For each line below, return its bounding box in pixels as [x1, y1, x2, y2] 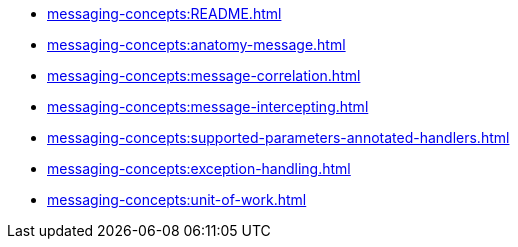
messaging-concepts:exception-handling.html [47, 160, 351, 177]
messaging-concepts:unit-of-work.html [47, 191, 307, 208]
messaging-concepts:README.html [47, 5, 282, 22]
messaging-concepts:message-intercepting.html [47, 98, 369, 115]
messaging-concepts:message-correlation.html [47, 67, 361, 84]
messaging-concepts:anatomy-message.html [47, 36, 346, 53]
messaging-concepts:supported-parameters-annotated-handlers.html [47, 129, 510, 146]
